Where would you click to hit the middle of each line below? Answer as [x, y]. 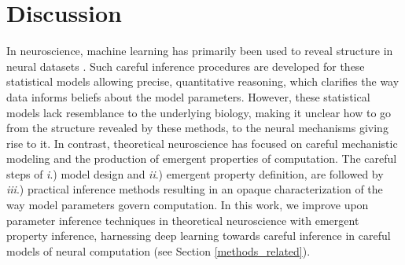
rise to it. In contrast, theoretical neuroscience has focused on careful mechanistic [202, 143]
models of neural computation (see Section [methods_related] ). [158, 250]
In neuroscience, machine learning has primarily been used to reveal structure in [200, 51]
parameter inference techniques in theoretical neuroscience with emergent [183, 220]
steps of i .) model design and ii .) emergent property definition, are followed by [195, 173]
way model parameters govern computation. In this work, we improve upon [188, 205]
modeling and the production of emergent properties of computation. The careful [202, 158]
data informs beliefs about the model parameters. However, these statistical [188, 96]
